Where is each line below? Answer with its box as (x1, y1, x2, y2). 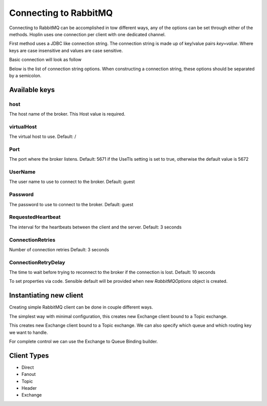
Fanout (21, 371, 36, 377)
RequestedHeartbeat (9, 214, 61, 221)
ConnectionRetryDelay (9, 259, 65, 266)
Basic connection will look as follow (9, 57, 82, 63)
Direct (21, 364, 34, 370)
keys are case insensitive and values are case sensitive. (9, 47, 123, 53)
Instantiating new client (9, 291, 84, 300)
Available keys (9, 86, 55, 94)
